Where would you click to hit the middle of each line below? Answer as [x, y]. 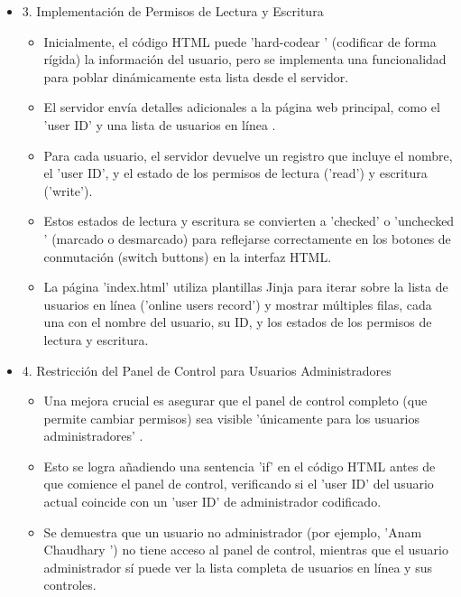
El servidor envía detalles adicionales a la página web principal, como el [242, 107]
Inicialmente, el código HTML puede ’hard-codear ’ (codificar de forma [240, 41]
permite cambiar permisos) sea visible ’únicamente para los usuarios [232, 418]
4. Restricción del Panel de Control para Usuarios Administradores [207, 370]
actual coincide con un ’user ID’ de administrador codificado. [212, 502]
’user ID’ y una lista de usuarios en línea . [160, 124]
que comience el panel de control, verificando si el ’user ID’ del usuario [239, 484]
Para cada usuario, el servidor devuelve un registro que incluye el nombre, [248, 155]
